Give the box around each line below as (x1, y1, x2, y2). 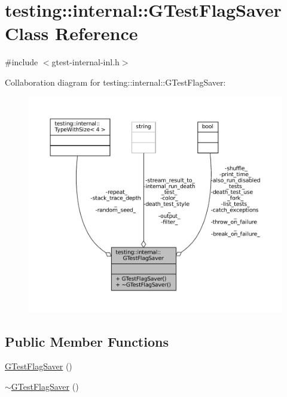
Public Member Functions (5, 332, 169, 350)
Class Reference (5, 21, 138, 46)
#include (5, 56, 38, 68)
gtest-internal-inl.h (51, 56, 120, 68)
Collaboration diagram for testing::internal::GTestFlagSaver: (5, 75, 226, 88)
